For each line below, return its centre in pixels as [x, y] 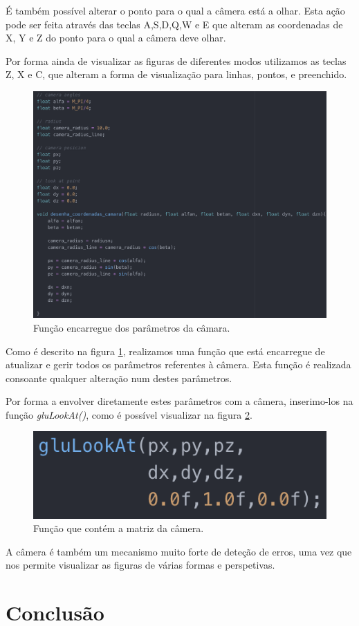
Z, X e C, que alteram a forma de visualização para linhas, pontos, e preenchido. [176, 74]
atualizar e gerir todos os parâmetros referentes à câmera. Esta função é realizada [178, 364]
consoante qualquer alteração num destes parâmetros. [119, 378]
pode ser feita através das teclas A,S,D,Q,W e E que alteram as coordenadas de [174, 24]
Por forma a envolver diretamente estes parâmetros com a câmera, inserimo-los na [179, 401]
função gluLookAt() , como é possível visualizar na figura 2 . [129, 414]
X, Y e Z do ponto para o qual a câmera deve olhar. [116, 38]
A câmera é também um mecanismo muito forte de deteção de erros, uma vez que [179, 551]
